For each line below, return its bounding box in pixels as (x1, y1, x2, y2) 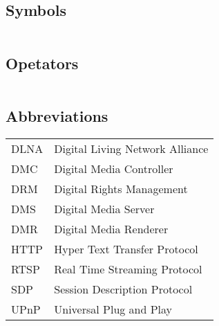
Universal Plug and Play (54, 300, 173, 317)
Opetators (6, 52, 79, 73)
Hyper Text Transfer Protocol (54, 240, 198, 257)
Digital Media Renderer (54, 220, 169, 237)
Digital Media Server (54, 200, 155, 217)
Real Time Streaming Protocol (54, 260, 202, 277)
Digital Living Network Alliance (54, 140, 209, 156)
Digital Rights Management (54, 180, 188, 197)
